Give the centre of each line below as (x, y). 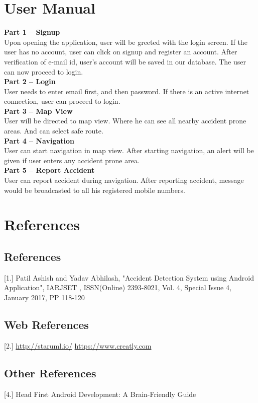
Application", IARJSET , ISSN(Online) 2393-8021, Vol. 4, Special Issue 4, (118, 287)
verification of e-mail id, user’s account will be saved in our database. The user (125, 61)
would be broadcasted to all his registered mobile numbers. (95, 190)
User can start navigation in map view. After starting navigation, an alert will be (129, 150)
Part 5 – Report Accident (49, 170)
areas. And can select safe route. (54, 131)
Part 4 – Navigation (39, 140)
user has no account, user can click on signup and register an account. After (121, 52)
